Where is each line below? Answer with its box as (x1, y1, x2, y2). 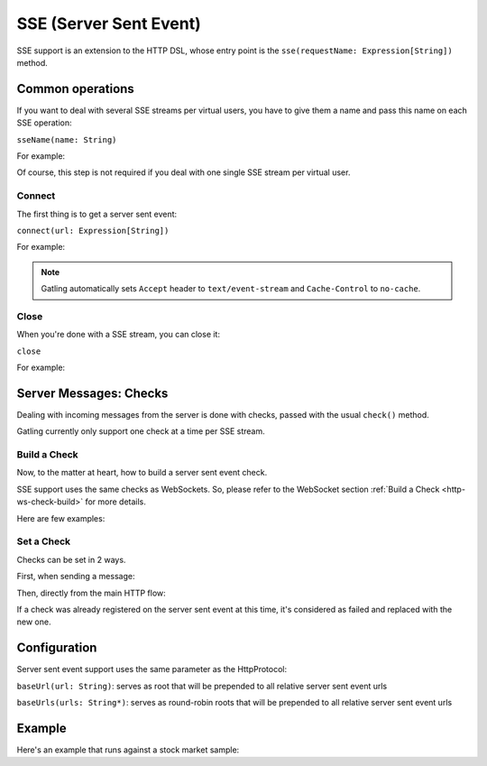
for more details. (85, 496, 146, 507)
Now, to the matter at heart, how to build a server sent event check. (16, 467, 268, 478)
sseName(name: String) (16, 134, 117, 144)
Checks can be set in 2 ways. (16, 554, 126, 565)
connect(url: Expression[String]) (16, 226, 170, 235)
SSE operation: (16, 117, 72, 128)
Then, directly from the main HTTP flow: (16, 587, 166, 598)
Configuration (16, 641, 97, 656)
